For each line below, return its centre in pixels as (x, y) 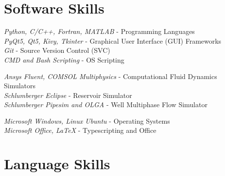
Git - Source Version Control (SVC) (57, 50)
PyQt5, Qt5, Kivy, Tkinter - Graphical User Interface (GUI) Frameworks (113, 40)
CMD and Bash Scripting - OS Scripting (64, 59)
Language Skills (57, 164)
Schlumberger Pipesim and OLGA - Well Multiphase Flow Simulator (106, 104)
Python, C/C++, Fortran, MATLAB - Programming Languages (99, 31)
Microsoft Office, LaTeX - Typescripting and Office (80, 130)
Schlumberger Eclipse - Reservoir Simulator (68, 95)
